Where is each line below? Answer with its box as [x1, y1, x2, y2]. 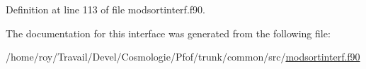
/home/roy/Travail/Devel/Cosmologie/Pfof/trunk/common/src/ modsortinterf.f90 [6, 49, 360, 64]
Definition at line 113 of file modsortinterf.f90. [6, 2, 205, 16]
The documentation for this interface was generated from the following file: [6, 25, 331, 40]
